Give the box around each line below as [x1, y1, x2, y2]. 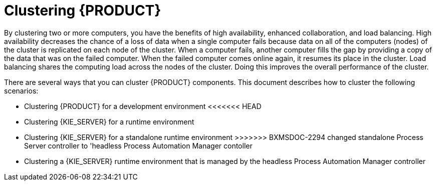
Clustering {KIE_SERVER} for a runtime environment [24, 117, 194, 126]
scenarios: [4, 86, 39, 95]
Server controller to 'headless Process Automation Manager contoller [24, 141, 253, 150]
